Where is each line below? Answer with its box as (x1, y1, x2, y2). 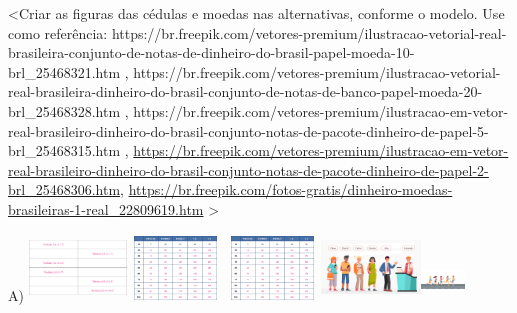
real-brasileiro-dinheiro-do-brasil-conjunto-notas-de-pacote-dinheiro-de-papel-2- (8, 159, 489, 180)
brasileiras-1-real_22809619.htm (8, 198, 204, 219)
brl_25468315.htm (8, 140, 121, 161)
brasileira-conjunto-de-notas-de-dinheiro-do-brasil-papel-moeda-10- (8, 42, 415, 63)
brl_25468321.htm (8, 61, 121, 82)
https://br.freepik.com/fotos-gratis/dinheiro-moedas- (128, 179, 453, 200)
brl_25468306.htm (8, 179, 121, 200)
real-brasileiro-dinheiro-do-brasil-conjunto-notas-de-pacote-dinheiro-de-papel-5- (8, 120, 489, 141)
